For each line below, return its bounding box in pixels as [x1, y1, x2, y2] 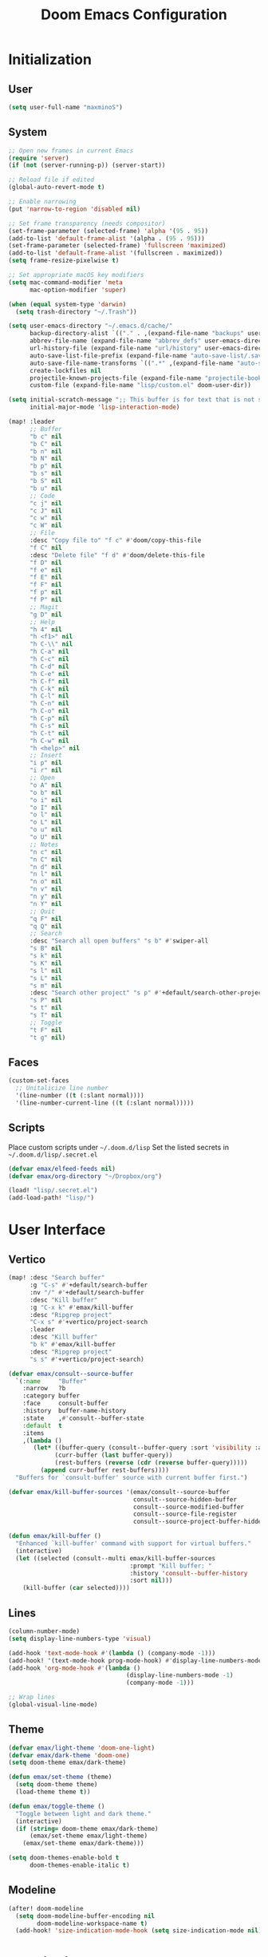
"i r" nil [29, 766, 62, 775]
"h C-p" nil [29, 714, 69, 723]
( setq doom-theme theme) [15, 1781, 98, 1789]
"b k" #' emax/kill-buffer [29, 1341, 116, 1349]
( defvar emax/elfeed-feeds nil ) [8, 1164, 116, 1172]
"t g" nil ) [29, 1034, 66, 1042]
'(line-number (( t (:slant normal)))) [15, 1092, 145, 1100]
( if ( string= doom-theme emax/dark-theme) [15, 1825, 159, 1832]
